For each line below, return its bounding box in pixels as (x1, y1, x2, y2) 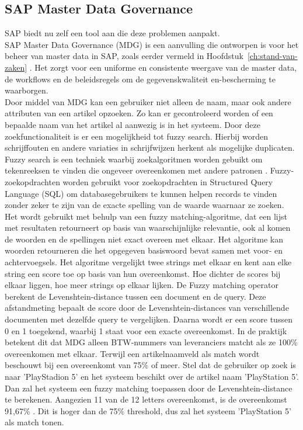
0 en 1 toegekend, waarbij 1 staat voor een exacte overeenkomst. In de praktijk (5, 324, 287, 337)
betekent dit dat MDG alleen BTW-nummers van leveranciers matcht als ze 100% (5, 336, 298, 348)
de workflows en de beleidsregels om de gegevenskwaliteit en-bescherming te (5, 72, 276, 85)
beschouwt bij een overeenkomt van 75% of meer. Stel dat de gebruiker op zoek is (5, 359, 296, 371)
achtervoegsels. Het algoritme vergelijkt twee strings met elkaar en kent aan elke (5, 256, 292, 268)
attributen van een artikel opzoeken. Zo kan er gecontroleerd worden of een (5, 107, 273, 119)
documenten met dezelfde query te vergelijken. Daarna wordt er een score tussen (5, 313, 292, 325)
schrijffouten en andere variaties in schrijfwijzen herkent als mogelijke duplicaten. (5, 141, 295, 154)
